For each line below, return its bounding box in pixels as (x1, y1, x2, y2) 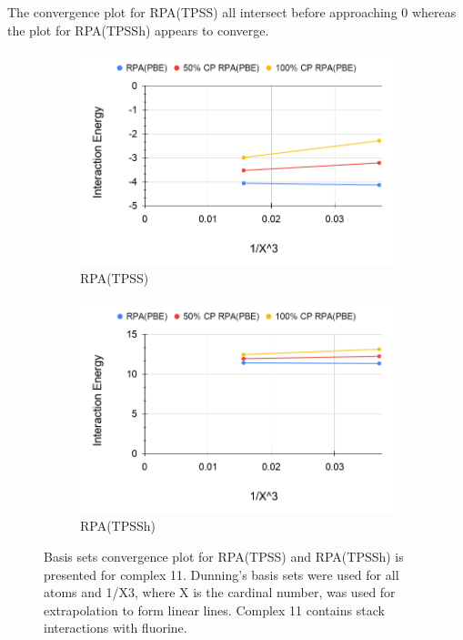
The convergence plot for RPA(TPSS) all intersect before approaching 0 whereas (7, 3, 457, 21)
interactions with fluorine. (44, 618, 187, 637)
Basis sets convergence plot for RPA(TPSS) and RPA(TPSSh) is (44, 546, 404, 565)
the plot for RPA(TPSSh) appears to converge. (7, 20, 269, 39)
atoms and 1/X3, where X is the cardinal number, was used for (44, 583, 396, 602)
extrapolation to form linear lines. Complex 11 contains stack (44, 600, 385, 619)
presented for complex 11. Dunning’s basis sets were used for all (44, 564, 399, 584)
